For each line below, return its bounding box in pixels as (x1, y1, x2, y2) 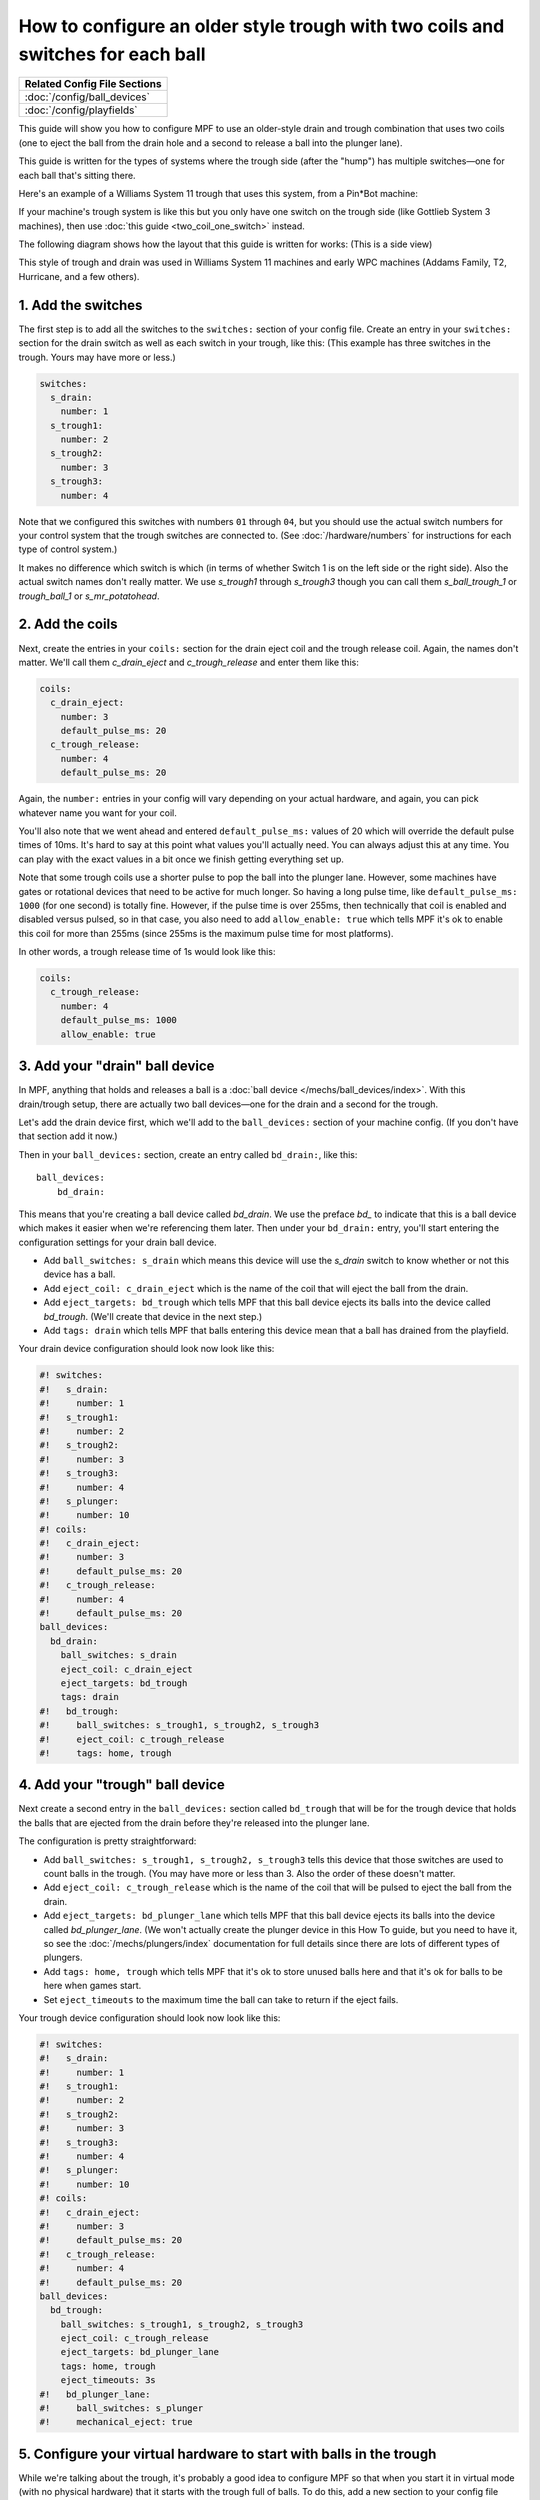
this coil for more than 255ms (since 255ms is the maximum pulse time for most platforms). (18, 927, 394, 939)
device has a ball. (43, 1268, 116, 1280)
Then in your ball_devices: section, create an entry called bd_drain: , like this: (18, 1148, 358, 1160)
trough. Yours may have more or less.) (18, 351, 177, 363)
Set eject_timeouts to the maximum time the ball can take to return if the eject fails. (43, 1993, 399, 2005)
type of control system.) (18, 543, 118, 555)
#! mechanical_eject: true (39, 2416, 194, 2428)
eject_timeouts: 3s (60, 2375, 157, 2386)
